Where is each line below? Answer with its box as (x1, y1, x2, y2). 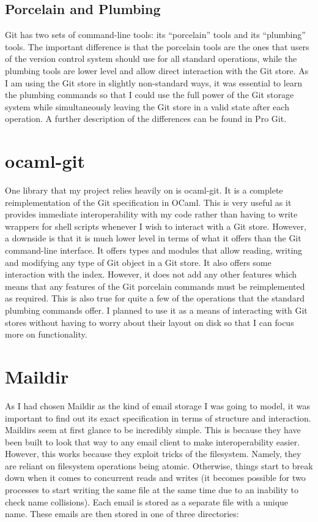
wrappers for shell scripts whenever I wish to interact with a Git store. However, (5, 219, 306, 232)
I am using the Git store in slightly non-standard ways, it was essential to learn (5, 76, 303, 89)
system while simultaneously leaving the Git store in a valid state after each (5, 100, 289, 113)
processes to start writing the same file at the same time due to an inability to (5, 483, 299, 496)
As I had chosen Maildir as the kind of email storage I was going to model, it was (5, 399, 311, 412)
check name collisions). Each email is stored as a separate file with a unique (5, 495, 289, 508)
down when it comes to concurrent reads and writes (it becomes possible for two (5, 471, 306, 484)
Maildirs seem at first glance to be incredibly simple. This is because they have (5, 423, 301, 436)
